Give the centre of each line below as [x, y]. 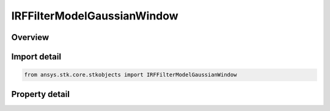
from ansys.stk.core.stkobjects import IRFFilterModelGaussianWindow [130, 75]
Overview [30, 37]
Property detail [41, 94]
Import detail [36, 57]
